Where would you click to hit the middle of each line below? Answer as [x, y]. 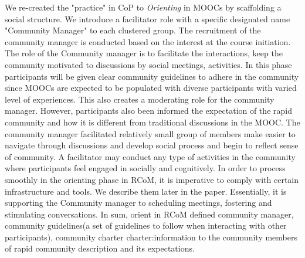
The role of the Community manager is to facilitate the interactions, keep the [144, 53]
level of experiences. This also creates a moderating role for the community [140, 99]
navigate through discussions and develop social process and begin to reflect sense [152, 145]
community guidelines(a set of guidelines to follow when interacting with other [146, 225]
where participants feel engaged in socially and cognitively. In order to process [145, 168]
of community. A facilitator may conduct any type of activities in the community [150, 156]
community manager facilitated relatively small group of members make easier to [150, 133]
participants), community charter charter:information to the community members [151, 237]
